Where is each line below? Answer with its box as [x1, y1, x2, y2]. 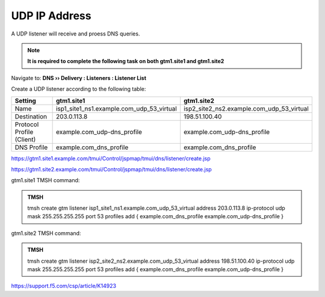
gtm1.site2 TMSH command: [11, 229, 81, 237]
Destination [14, 112, 48, 120]
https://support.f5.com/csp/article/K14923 [11, 283, 117, 290]
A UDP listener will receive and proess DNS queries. [11, 30, 140, 37]
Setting [14, 96, 36, 105]
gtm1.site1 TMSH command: [11, 177, 80, 184]
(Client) [14, 135, 36, 144]
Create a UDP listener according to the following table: [11, 85, 146, 93]
